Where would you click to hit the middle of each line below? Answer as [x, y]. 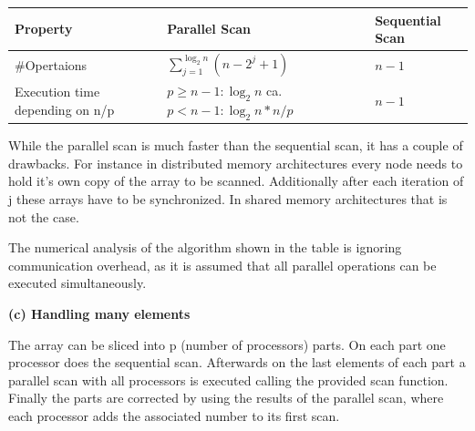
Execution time [57, 92]
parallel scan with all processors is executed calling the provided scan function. [228, 380]
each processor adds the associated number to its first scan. [174, 416]
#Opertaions [51, 64]
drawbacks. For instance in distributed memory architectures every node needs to [236, 163]
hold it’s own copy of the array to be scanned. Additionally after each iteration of [236, 181]
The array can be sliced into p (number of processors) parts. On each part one [227, 344]
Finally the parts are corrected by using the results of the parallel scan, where [226, 398]
